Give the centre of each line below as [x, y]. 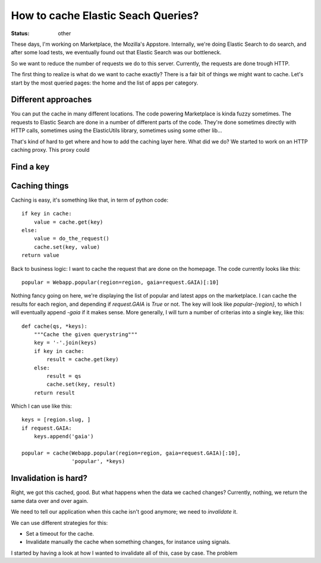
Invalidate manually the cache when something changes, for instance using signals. [128, 542]
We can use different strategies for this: [59, 523]
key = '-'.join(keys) [65, 343]
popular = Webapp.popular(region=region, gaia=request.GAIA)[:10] [120, 282]
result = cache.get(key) [83, 359]
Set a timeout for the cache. [60, 533]
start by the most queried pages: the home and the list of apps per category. [105, 83]
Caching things [40, 185]
